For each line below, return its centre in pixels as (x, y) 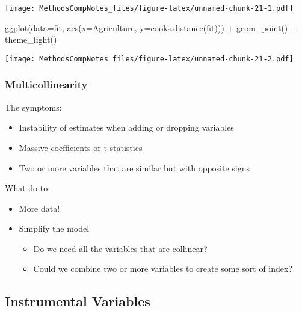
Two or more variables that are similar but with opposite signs (134, 168)
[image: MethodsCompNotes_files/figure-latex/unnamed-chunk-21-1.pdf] (149, 8)
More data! (39, 208)
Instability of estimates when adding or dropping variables (126, 127)
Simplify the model (54, 228)
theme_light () (31, 39)
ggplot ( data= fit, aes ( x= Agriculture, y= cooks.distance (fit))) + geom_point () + (151, 27)
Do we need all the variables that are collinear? (120, 248)
